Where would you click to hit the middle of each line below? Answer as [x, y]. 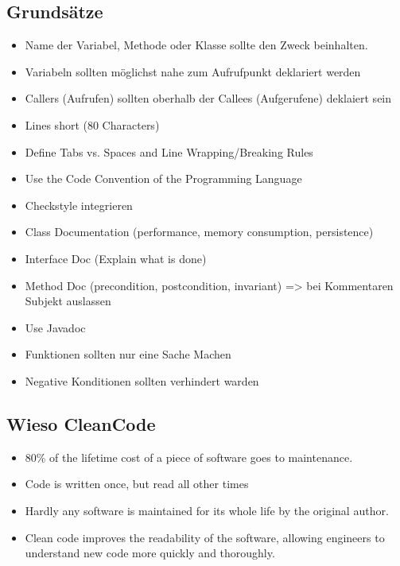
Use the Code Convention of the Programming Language [163, 178]
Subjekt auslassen [68, 301]
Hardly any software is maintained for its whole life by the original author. [207, 510]
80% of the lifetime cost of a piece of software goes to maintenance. [189, 457]
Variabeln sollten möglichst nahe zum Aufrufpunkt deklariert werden [193, 71]
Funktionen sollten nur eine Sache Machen [128, 354]
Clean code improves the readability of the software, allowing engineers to [205, 537]
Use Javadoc [55, 327]
